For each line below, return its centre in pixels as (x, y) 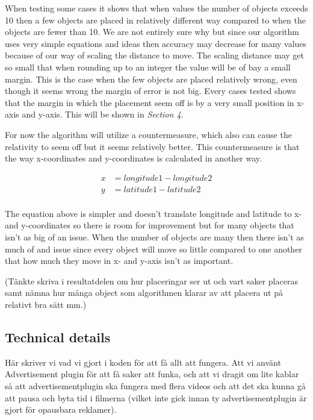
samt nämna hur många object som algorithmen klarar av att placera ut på (144, 293)
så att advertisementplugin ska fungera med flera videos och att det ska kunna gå (155, 385)
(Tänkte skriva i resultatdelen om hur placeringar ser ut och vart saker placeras (151, 281)
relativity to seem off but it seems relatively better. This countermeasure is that (152, 146)
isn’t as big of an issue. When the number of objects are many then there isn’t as (154, 237)
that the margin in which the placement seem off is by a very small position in (150, 102)
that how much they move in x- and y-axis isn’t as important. (119, 261)
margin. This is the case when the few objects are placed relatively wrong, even (151, 79)
